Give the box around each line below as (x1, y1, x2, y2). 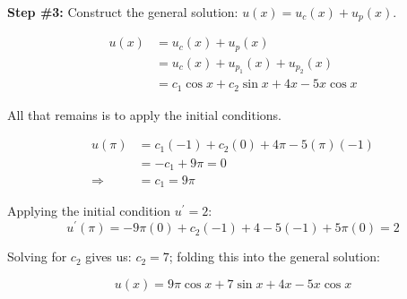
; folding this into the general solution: (169, 247, 380, 266)
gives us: (85, 247, 132, 266)
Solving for (7, 247, 67, 266)
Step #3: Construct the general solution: (7, 3, 238, 21)
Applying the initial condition (7, 201, 171, 220)
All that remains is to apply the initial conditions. (7, 105, 281, 124)
